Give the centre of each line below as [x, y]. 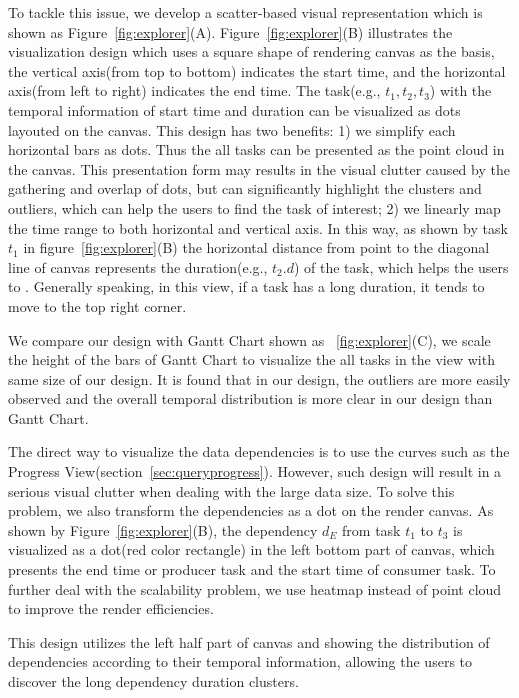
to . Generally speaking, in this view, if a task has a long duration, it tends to [246, 286]
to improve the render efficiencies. [111, 608]
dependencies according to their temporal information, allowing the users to [240, 661]
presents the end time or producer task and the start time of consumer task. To [252, 569]
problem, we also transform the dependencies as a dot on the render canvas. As [251, 510]
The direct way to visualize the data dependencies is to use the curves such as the [259, 451]
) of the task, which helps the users [401, 266]
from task [371, 529]
